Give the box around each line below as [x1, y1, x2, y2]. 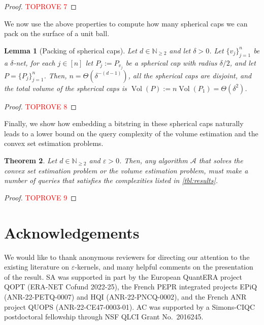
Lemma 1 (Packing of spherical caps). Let [4, 45, 138, 55]
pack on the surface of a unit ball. [4, 28, 110, 39]
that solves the [199, 155, 243, 166]
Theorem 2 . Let [4, 155, 57, 166]
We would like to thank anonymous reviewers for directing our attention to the [4, 251, 250, 262]
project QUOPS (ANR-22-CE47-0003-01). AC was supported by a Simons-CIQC [4, 301, 255, 312]
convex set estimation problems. [4, 138, 104, 149]
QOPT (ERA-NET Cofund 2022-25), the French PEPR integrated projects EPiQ [4, 281, 257, 292]
